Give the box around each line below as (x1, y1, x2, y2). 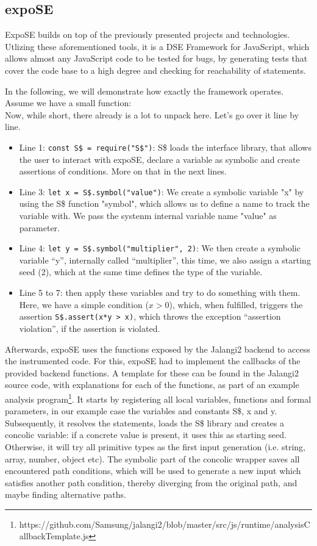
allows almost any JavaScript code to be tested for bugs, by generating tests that (5, 52, 308, 65)
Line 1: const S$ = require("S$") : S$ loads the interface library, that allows (19, 140, 312, 153)
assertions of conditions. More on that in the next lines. (19, 165, 227, 178)
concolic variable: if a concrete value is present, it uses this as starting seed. (5, 428, 287, 441)
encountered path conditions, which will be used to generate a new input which (5, 464, 301, 477)
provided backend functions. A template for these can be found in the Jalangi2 (5, 366, 299, 379)
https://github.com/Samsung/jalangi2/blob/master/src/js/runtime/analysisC (19, 517, 310, 530)
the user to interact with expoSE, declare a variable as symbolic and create (19, 153, 300, 165)
